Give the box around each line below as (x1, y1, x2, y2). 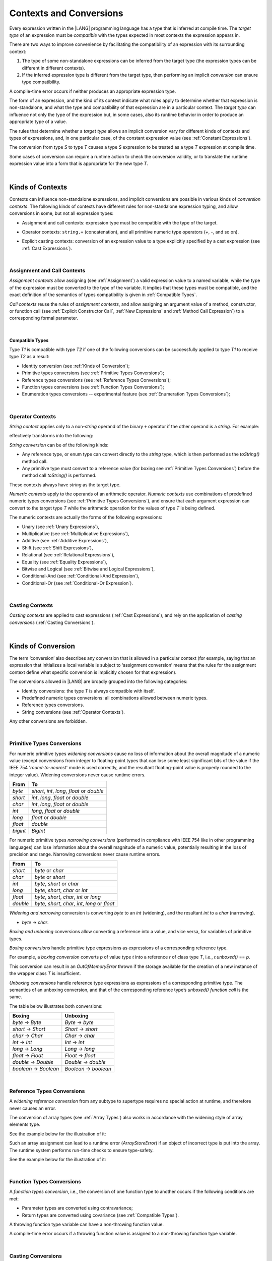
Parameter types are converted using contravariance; (22, 1205, 133, 1211)
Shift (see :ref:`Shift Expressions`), (22, 545, 93, 551)
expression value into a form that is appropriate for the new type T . (9, 160, 149, 166)
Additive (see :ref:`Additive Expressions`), (22, 538, 108, 544)
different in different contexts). (22, 65, 86, 71)
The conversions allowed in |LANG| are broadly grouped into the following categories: (9, 678, 188, 684)
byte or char (34, 867, 64, 874)
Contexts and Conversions (9, 8, 123, 19)
